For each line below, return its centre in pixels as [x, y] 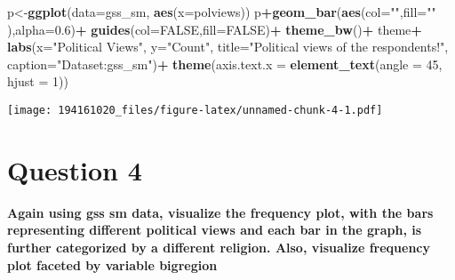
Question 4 [75, 169]
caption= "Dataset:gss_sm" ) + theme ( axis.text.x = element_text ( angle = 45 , [225, 64]
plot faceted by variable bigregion [112, 264]
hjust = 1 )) [38, 81]
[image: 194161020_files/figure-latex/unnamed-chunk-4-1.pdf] [195, 110]
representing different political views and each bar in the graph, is [215, 230]
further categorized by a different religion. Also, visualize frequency [219, 247]
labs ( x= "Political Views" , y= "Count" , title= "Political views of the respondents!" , [228, 47]
